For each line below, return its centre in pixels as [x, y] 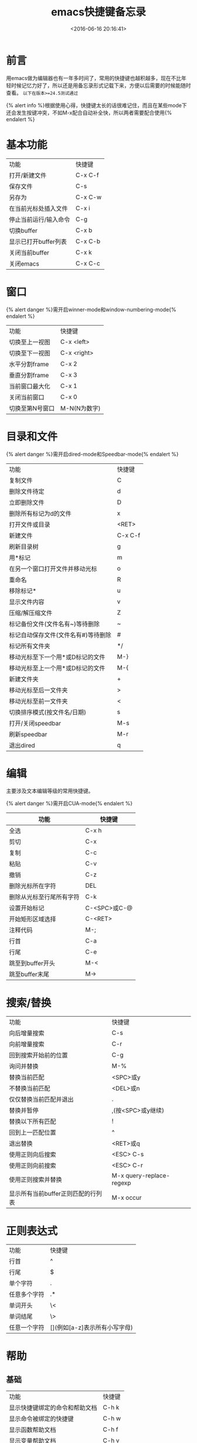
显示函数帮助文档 [33, 1430]
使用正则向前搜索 [33, 1166]
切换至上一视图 [30, 342]
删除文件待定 [27, 491]
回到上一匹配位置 [33, 1133]
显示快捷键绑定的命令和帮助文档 [53, 1408]
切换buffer [23, 230]
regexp [121, 1183]
